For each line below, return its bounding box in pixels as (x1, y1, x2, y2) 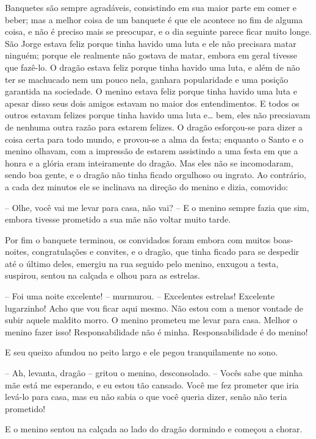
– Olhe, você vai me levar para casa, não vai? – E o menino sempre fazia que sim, (5, 201, 309, 213)
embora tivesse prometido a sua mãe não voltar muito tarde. (5, 213, 231, 226)
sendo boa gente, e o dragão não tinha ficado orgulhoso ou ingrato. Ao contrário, (5, 168, 306, 181)
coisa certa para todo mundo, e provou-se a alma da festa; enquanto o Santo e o (5, 132, 304, 145)
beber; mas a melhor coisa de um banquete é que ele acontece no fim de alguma (5, 13, 303, 26)
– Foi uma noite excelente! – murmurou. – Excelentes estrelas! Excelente (5, 290, 275, 302)
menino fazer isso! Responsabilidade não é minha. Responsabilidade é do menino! (5, 325, 308, 338)
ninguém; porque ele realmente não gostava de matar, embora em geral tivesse (5, 49, 298, 62)
